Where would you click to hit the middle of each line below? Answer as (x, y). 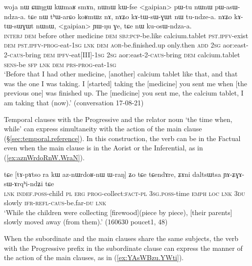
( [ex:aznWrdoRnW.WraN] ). (44, 157)
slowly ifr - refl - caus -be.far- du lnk (55, 203)
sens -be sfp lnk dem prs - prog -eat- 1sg (60, 64)
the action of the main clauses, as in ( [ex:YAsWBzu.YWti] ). (94, 257)
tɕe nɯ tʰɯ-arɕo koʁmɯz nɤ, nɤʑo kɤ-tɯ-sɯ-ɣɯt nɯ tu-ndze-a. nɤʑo (130, 16)
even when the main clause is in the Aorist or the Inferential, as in (103, 148)
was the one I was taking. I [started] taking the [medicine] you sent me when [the (126, 83)
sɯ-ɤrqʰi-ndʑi (23, 183)
